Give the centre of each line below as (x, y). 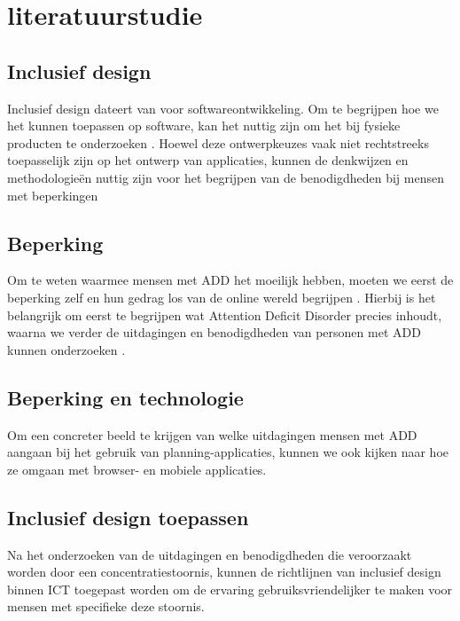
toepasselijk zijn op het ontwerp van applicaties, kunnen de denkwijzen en (208, 160)
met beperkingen (53, 195)
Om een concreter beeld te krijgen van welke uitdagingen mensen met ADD (212, 434)
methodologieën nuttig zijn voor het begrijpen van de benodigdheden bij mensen (226, 177)
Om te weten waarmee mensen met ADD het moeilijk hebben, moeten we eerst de (230, 280)
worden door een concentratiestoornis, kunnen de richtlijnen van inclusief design (224, 572)
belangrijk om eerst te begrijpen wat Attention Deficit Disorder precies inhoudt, (225, 314)
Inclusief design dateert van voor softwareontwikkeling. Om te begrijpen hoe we (223, 108)
